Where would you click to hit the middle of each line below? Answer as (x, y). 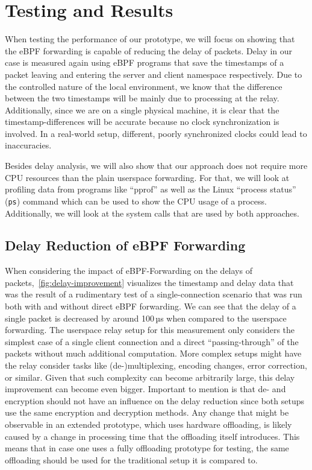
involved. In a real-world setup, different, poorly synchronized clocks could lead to (156, 133)
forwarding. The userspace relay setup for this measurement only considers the (150, 330)
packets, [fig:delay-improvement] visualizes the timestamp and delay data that (149, 282)
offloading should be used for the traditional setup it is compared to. (131, 459)
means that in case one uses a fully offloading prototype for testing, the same (147, 448)
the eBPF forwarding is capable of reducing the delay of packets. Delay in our (149, 50)
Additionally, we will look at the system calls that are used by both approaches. (152, 213)
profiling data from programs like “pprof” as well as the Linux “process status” (151, 189)
